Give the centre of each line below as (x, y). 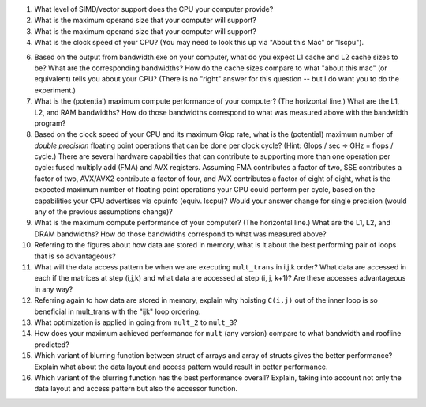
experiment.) (55, 90)
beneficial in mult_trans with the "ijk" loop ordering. (118, 311)
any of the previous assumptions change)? (103, 212)
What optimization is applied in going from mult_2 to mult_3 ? (136, 322)
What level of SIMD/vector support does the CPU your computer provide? (154, 9)
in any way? (54, 289)
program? (50, 123)
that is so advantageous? (75, 256)
